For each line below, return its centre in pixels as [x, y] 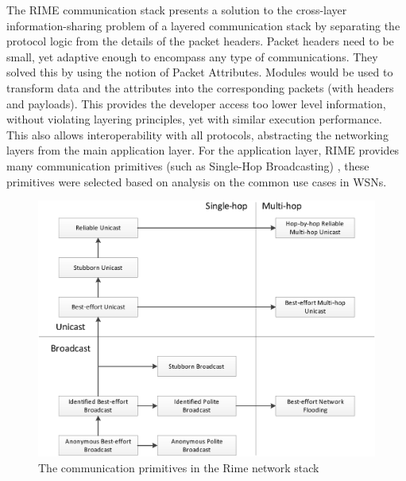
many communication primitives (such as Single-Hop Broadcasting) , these [188, 165]
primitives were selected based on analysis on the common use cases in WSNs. [197, 181]
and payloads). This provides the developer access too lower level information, [196, 103]
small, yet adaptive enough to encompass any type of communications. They [192, 56]
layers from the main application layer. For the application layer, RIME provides [203, 150]
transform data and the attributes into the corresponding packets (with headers [200, 87]
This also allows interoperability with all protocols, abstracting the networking [197, 134]
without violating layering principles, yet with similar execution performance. [194, 119]
